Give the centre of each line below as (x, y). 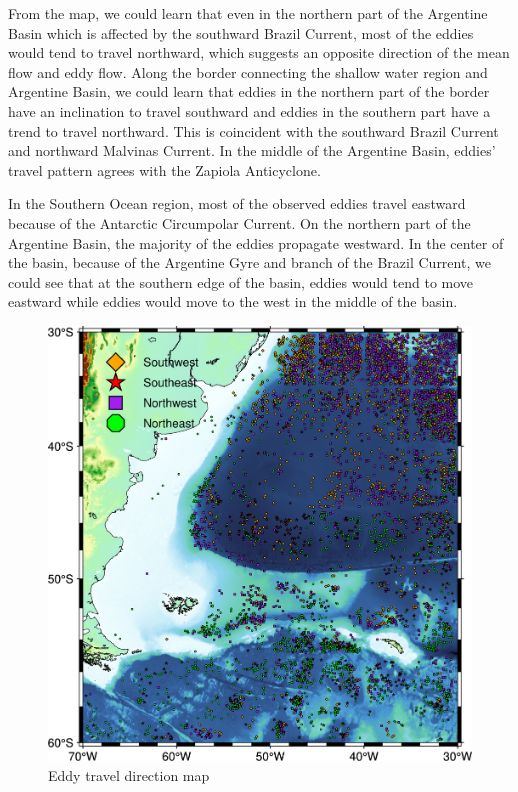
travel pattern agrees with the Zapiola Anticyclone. (164, 169)
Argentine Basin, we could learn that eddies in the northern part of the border (249, 91)
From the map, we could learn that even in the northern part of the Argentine (248, 13)
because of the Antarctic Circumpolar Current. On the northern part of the (239, 222)
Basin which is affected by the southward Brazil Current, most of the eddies (241, 32)
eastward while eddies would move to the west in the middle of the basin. (233, 301)
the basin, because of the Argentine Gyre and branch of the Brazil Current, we (249, 262)
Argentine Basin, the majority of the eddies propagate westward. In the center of (256, 242)
